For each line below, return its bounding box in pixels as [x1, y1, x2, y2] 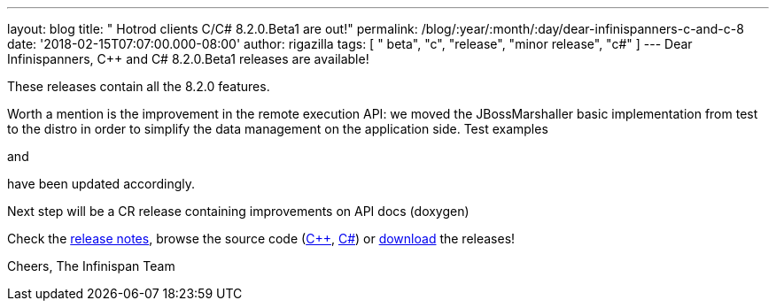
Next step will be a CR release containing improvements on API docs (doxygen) [7, 204, 469, 219]
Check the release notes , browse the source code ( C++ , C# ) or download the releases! [7, 231, 516, 246]
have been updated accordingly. [7, 176, 195, 191]
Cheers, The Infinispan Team [7, 258, 175, 273]
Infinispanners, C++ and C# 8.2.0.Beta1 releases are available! [7, 51, 369, 66]
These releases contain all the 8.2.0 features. [7, 79, 270, 94]
